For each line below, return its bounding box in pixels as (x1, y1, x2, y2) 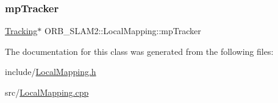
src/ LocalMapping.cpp (5, 86, 89, 98)
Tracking (5, 24, 38, 37)
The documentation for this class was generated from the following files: (5, 44, 274, 57)
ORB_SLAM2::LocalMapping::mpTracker (44, 24, 201, 37)
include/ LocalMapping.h (5, 65, 96, 78)
